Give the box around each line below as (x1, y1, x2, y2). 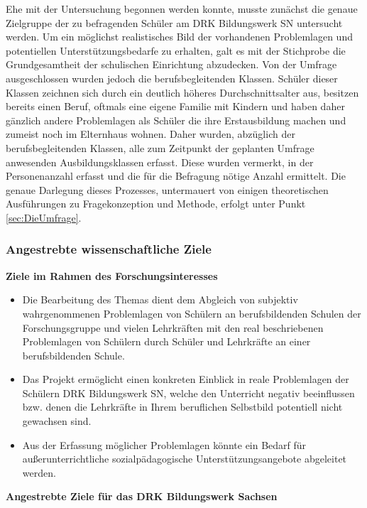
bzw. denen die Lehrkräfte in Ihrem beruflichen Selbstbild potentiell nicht (22, 399, 343, 414)
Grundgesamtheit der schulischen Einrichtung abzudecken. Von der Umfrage (6, 57, 337, 72)
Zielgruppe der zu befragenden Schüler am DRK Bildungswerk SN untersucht (6, 15, 343, 30)
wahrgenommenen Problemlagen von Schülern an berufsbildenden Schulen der (22, 306, 361, 320)
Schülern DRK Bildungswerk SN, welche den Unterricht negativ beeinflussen (22, 385, 355, 400)
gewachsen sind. (22, 414, 92, 428)
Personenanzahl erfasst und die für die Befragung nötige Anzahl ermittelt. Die (6, 168, 346, 183)
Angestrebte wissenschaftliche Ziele (6, 240, 212, 258)
